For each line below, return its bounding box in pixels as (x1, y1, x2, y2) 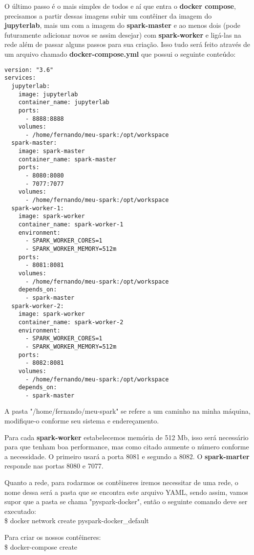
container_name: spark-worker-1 (18, 221, 124, 228)
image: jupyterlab (18, 90, 78, 98)
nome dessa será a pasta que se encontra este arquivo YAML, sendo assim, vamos (4, 487, 248, 497)
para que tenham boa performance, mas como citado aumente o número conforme (4, 442, 249, 452)
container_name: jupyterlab (18, 99, 109, 106)
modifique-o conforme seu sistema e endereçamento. (4, 416, 159, 426)
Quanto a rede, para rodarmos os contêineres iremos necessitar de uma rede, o (4, 477, 238, 488)
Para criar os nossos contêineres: (4, 532, 101, 542)
